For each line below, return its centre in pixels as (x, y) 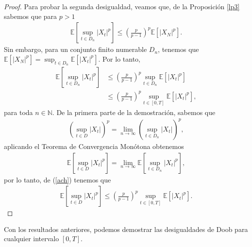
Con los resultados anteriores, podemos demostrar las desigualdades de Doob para (126, 229)
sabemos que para (31, 16)
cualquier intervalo (32, 239)
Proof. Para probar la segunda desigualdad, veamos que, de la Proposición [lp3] (122, 6)
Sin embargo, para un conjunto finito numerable (76, 49)
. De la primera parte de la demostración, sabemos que (134, 112)
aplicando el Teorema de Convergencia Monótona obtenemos (94, 146)
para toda (18, 112)
